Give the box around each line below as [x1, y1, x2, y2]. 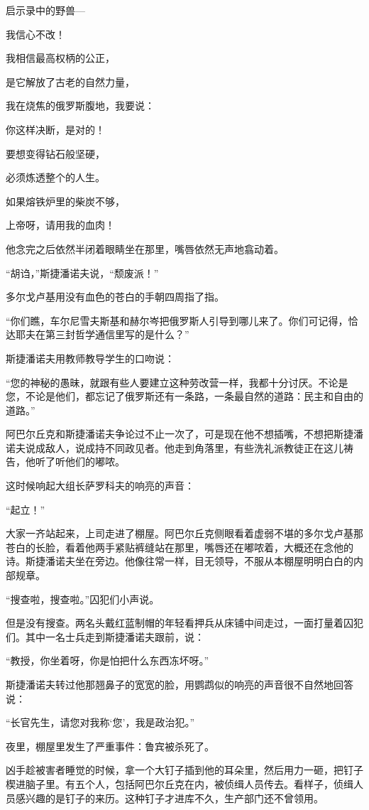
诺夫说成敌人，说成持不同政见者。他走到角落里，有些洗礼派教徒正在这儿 [6, 440, 343, 455]
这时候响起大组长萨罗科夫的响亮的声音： [6, 478, 194, 493]
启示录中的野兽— [6, 3, 85, 17]
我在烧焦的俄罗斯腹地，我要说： [6, 98, 155, 113]
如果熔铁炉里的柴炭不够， [6, 193, 125, 208]
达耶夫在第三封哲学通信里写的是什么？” [6, 327, 189, 342]
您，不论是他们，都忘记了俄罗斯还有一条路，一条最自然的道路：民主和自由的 [6, 389, 363, 404]
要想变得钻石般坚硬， [6, 146, 105, 161]
